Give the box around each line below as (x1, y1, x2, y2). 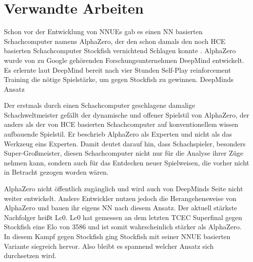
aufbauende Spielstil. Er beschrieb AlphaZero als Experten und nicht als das (4, 129, 232, 139)
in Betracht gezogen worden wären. (4, 167, 109, 177)
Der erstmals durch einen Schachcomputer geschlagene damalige (4, 100, 195, 110)
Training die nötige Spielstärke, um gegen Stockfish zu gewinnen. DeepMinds (4, 74, 234, 84)
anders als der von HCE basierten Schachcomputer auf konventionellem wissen (4, 119, 238, 129)
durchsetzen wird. (4, 250, 57, 261)
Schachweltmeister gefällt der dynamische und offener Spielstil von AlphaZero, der (4, 109, 250, 120)
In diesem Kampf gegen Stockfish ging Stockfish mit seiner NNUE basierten (4, 231, 231, 241)
